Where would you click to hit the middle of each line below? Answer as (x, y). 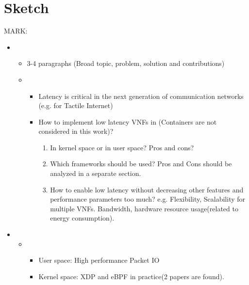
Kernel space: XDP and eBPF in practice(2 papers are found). (131, 276)
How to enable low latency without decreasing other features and (147, 189)
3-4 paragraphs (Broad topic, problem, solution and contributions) (126, 63)
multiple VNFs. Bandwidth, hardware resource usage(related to (144, 208)
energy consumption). (82, 218)
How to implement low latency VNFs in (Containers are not (128, 121)
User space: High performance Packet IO (99, 260)
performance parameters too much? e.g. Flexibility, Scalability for (148, 199)
